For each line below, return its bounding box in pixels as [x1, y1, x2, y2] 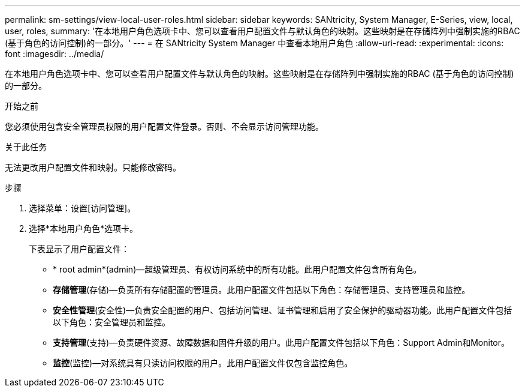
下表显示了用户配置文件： [29, 244, 129, 254]
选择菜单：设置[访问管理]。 [29, 203, 136, 213]
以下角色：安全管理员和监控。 [53, 317, 170, 327]
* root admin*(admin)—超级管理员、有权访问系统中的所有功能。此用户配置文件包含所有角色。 [53, 264, 422, 274]
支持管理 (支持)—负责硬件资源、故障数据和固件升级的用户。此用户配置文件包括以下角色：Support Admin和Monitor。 [53, 337, 509, 348]
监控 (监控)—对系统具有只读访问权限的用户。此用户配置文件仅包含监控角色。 [53, 358, 353, 368]
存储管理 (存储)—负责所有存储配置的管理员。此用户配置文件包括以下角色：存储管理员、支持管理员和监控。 [53, 285, 470, 295]
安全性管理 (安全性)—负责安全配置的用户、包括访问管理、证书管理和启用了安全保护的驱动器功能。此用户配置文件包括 [53, 305, 512, 315]
